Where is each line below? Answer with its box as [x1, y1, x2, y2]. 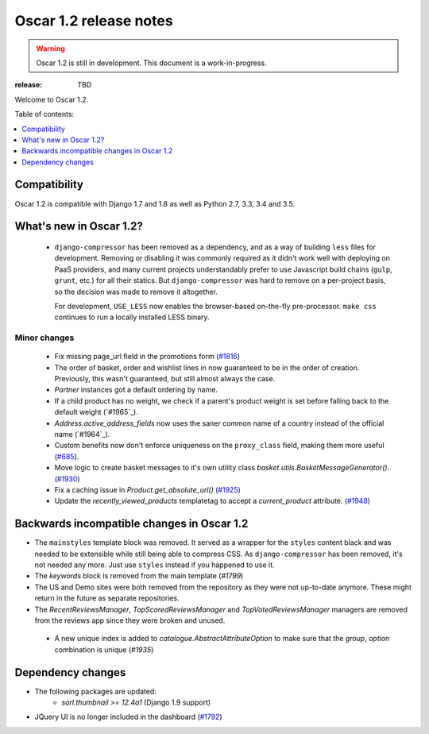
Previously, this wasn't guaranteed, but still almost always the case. [54, 374, 276, 384]
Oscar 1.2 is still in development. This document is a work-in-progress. [36, 58, 268, 68]
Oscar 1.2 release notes [14, 12, 174, 29]
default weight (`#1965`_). [54, 408, 138, 417]
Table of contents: [14, 110, 75, 119]
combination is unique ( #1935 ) [54, 644, 154, 655]
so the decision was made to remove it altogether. [54, 287, 218, 296]
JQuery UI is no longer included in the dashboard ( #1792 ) [34, 712, 222, 722]
